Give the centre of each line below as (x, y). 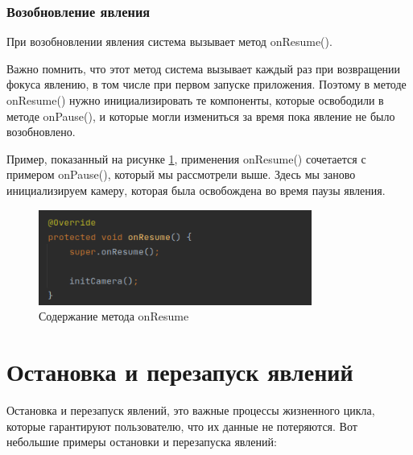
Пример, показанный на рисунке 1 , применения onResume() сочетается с (186, 158)
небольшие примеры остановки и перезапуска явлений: (142, 442)
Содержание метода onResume (114, 316)
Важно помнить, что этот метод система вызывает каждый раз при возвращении (204, 68)
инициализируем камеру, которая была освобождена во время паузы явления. (196, 190)
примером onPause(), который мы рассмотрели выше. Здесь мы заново (181, 174)
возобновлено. (41, 132)
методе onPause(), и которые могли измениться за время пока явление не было (201, 116)
